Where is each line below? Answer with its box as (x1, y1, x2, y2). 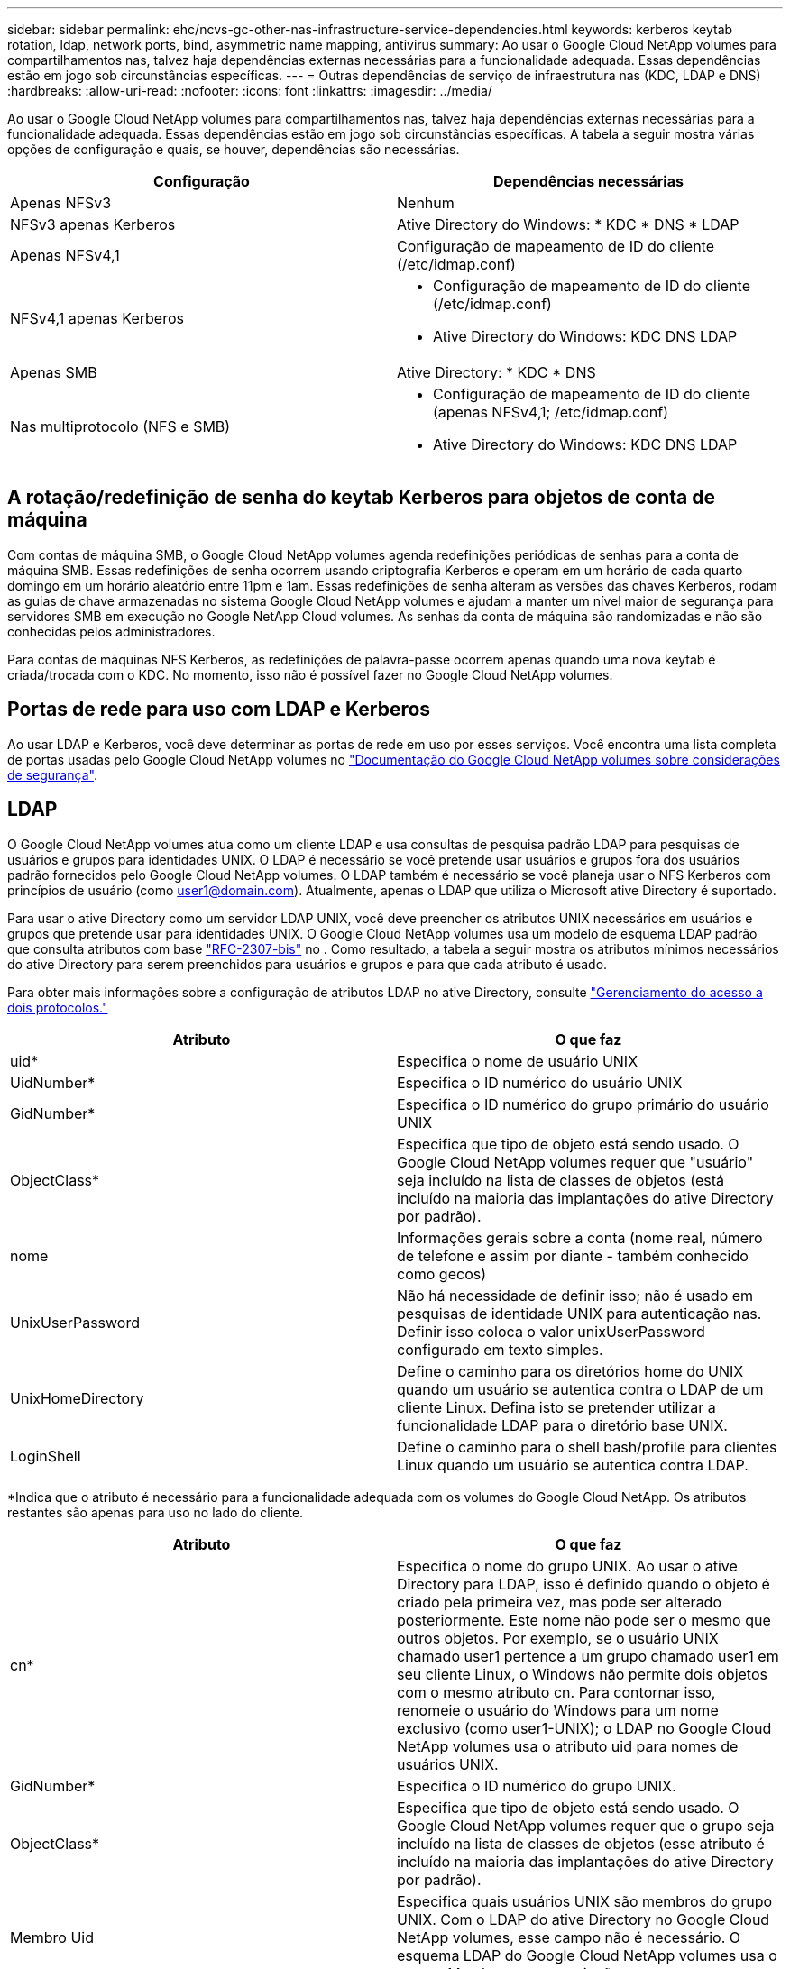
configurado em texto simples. (397, 1340, 603, 1359)
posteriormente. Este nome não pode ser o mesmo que (397, 1610, 771, 1629)
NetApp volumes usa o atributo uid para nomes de (397, 1736, 739, 1755)
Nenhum (397, 194, 455, 212)
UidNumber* (10, 1073, 96, 1092)
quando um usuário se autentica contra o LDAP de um (397, 1379, 764, 1398)
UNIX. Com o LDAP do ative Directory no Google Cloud (397, 1909, 770, 1928)
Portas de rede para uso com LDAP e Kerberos (7, 698, 431, 721)
